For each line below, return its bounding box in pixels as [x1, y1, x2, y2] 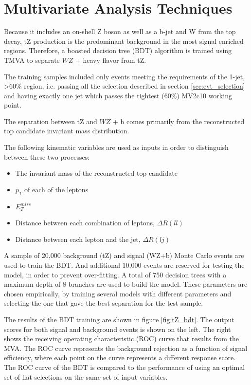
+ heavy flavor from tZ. [75, 55, 146, 65]
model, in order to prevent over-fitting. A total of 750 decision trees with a [4, 269, 227, 279]
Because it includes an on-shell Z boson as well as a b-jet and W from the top [4, 26, 236, 37]
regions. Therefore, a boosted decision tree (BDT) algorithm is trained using [4, 45, 232, 55]
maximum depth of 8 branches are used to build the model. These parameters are [4, 279, 248, 289]
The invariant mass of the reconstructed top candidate [15, 168, 178, 178]
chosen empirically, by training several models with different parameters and [4, 288, 232, 298]
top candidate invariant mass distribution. [4, 126, 129, 136]
